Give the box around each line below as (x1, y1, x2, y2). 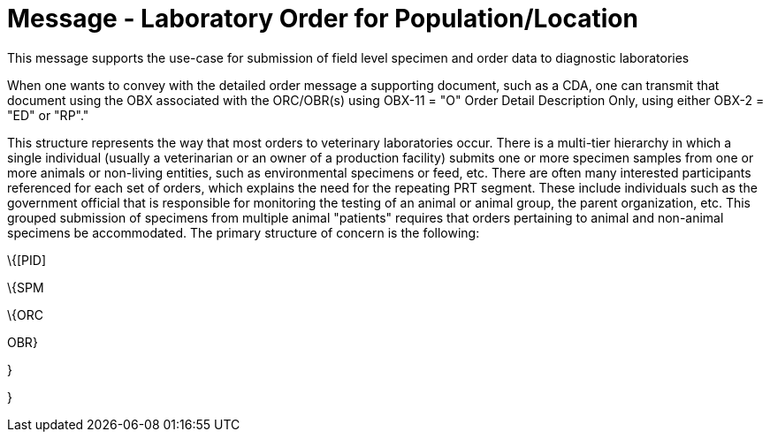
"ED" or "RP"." (7, 107, 89, 123)
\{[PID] (7, 252, 47, 268)
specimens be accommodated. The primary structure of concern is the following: (7, 224, 480, 240)
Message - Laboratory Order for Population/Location (7, 4, 638, 34)
